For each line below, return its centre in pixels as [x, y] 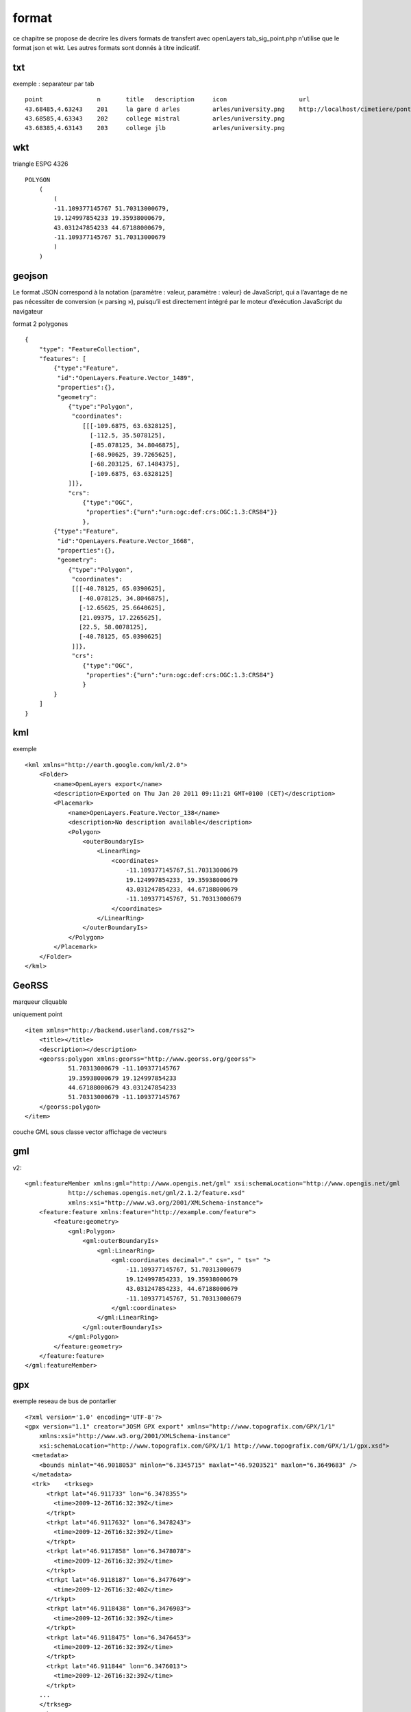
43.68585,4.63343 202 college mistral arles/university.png [155, 119]
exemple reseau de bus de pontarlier [64, 1401]
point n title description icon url [167, 100]
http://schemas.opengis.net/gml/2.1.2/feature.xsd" [157, 1193]
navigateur [28, 311]
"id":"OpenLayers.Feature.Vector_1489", [126, 378]
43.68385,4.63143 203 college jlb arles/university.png [155, 128]
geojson [30, 276]
